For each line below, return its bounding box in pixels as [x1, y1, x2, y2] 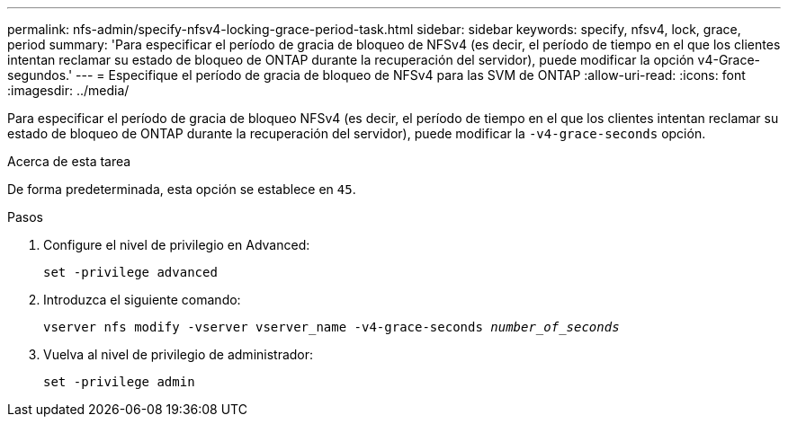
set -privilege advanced [43, 265, 218, 279]
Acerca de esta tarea [7, 154, 131, 169]
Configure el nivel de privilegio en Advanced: [43, 237, 310, 252]
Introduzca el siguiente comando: [43, 292, 241, 307]
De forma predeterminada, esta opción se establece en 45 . [7, 181, 356, 197]
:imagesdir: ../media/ [7, 83, 130, 98]
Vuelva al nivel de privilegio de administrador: [43, 347, 314, 362]
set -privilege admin [43, 375, 195, 389]
